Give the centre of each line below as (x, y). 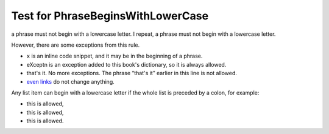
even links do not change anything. (71, 81)
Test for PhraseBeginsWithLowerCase (110, 16)
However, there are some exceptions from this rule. (76, 45)
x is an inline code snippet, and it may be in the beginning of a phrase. (115, 56)
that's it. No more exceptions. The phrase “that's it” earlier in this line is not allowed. (132, 73)
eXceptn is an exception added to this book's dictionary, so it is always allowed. (126, 64)
